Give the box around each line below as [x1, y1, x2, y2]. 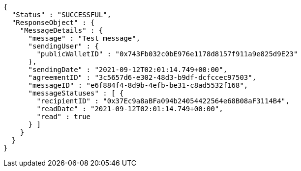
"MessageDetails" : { [20, 26, 103, 34]
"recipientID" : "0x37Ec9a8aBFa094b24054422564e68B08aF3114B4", [36, 97, 290, 105]
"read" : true [36, 113, 91, 121]
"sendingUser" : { [28, 42, 99, 50]
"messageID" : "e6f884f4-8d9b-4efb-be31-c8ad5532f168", [28, 81, 248, 89]
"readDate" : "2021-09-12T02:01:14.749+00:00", [36, 105, 223, 113]
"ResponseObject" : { [11, 19, 95, 26]
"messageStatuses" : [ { [28, 89, 124, 97]
